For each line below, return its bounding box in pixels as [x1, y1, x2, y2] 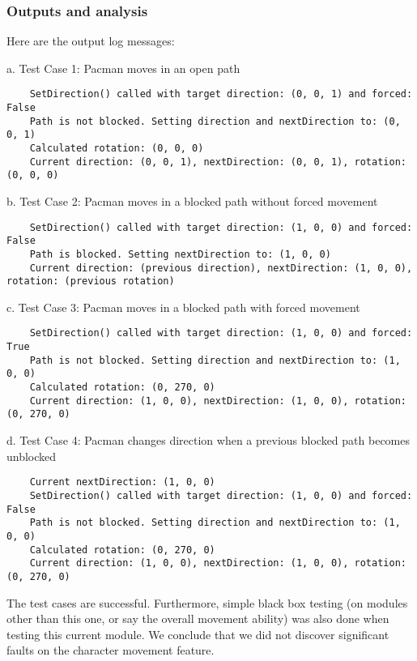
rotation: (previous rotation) [6, 275, 175, 288]
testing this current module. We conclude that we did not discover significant [6, 625, 389, 642]
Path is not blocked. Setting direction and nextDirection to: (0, [29, 115, 401, 127]
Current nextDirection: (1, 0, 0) [29, 476, 215, 488]
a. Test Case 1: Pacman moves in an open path [6, 59, 240, 76]
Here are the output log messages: [6, 32, 175, 49]
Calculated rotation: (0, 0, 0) [29, 143, 204, 155]
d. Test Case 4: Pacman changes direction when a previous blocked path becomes [6, 432, 410, 449]
